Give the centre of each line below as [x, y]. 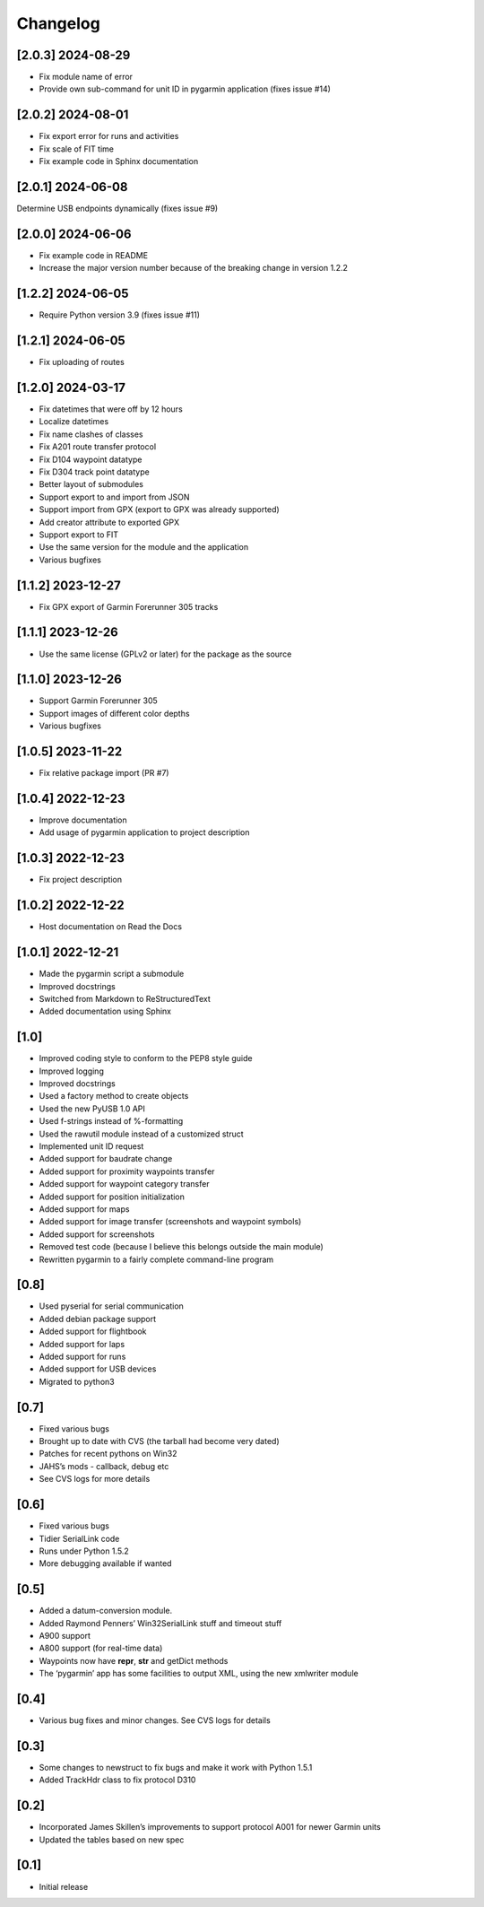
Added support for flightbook [93, 1331]
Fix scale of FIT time [77, 149]
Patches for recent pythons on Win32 [108, 1454]
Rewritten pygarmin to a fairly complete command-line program [156, 1259]
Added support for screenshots [97, 1234]
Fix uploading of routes [82, 362]
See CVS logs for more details [95, 1479]
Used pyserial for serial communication [111, 1306]
